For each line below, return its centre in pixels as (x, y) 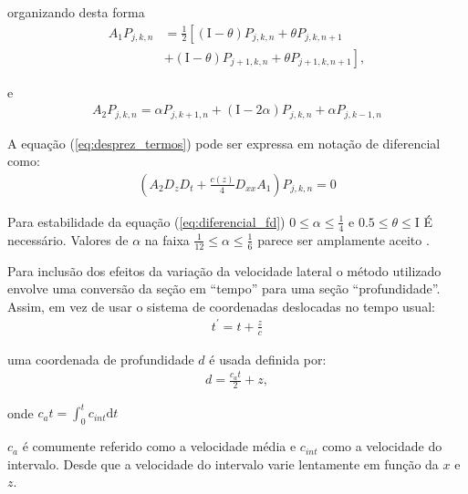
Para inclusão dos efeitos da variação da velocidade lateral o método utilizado (224, 270)
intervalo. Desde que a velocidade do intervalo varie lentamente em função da (223, 463)
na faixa (167, 239)
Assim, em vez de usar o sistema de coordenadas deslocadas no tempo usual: (221, 306)
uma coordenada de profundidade (101, 359)
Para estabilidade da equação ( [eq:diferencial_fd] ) (146, 221)
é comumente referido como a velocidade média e (159, 446)
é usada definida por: (268, 359)
